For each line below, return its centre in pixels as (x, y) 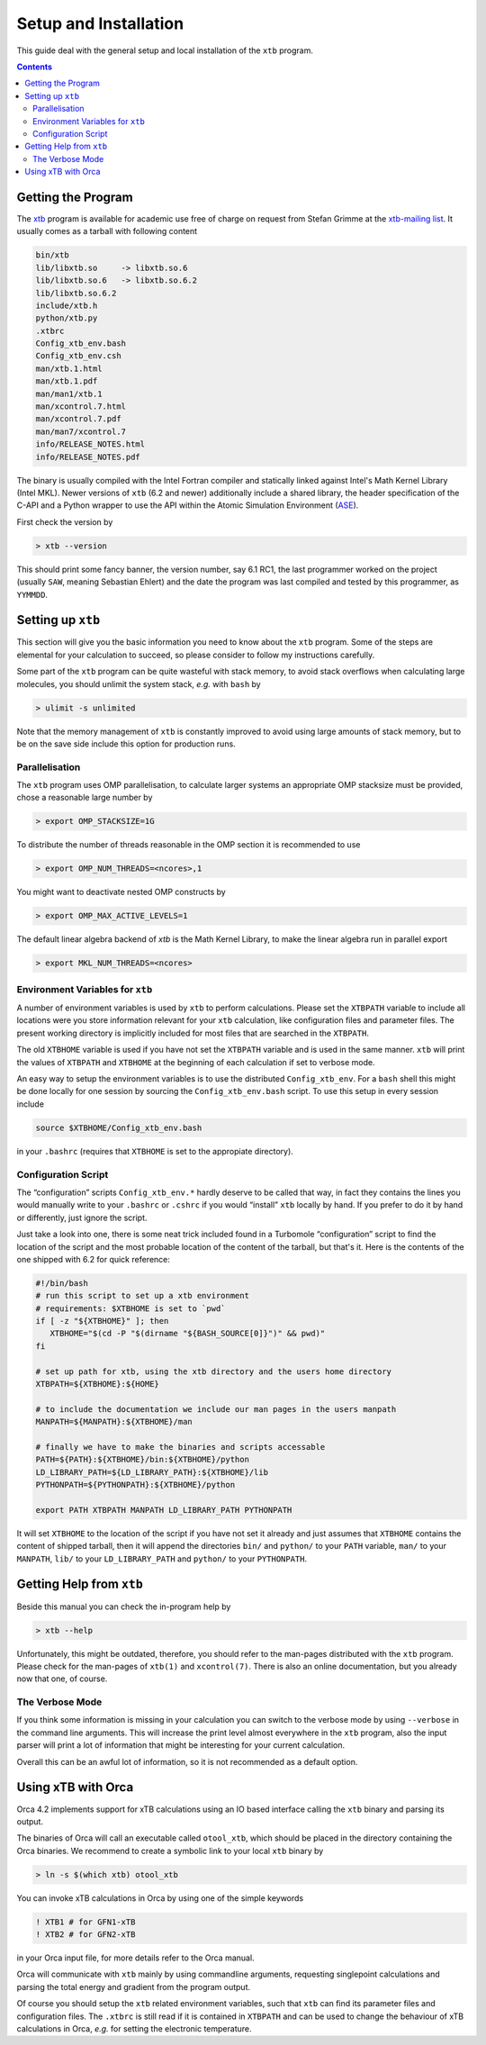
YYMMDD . (32, 594)
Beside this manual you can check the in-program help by (124, 1606)
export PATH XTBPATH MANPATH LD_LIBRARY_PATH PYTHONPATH (164, 1510)
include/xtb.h (67, 305)
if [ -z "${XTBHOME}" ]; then (102, 1321)
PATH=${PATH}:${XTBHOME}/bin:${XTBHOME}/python (142, 1460)
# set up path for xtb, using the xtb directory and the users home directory (213, 1371)
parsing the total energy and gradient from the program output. (134, 1986)
